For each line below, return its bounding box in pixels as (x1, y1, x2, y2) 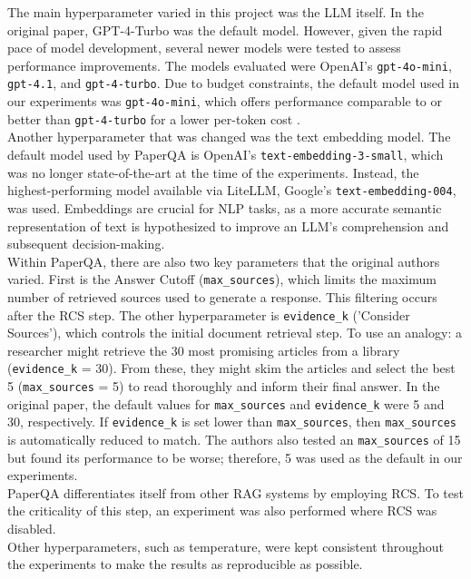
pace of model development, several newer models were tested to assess (7, 38, 401, 57)
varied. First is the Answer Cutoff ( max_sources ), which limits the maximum (7, 270, 437, 289)
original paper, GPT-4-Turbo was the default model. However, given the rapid (7, 20, 443, 39)
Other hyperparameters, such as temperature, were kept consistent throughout (7, 536, 444, 555)
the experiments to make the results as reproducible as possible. (7, 554, 363, 574)
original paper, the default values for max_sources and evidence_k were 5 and (7, 394, 445, 413)
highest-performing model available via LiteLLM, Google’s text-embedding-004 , (7, 181, 456, 200)
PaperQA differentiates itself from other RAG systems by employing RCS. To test (7, 483, 464, 502)
